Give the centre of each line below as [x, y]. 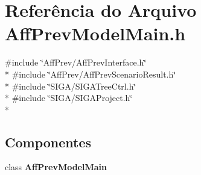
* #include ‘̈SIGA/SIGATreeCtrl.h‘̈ [71, 86]
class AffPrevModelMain [56, 167]
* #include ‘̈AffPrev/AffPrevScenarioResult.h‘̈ [91, 74]
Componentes [48, 142]
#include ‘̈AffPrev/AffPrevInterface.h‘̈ [76, 62]
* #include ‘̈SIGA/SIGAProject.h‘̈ [69, 98]
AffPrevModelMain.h [95, 33]
